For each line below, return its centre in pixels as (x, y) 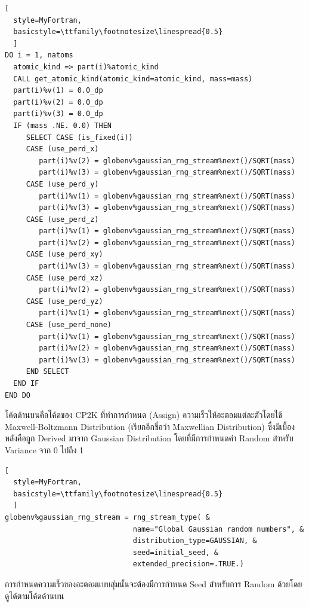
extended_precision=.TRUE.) (188, 564)
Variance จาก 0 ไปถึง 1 (44, 449)
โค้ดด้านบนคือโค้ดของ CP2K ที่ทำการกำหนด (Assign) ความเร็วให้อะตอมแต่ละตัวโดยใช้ (143, 415)
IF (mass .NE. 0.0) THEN (62, 125)
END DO (18, 395)
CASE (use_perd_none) (69, 325)
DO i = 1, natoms (39, 55)
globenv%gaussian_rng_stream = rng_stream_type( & (107, 517)
